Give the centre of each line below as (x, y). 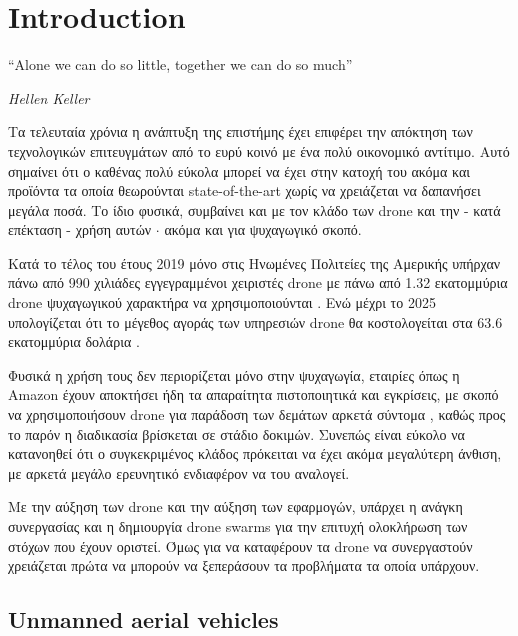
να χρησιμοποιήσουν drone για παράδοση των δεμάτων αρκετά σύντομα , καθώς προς (257, 414)
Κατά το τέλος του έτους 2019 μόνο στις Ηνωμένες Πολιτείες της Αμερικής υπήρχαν (254, 262)
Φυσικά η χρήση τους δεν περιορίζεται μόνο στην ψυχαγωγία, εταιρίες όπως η (234, 374)
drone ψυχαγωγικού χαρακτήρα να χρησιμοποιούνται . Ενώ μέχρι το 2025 (222, 302)
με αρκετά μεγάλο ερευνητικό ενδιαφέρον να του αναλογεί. (179, 472)
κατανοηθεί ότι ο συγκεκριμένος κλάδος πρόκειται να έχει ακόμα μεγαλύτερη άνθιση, (255, 453)
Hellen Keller (49, 97)
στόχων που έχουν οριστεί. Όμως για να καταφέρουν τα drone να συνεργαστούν (240, 545)
